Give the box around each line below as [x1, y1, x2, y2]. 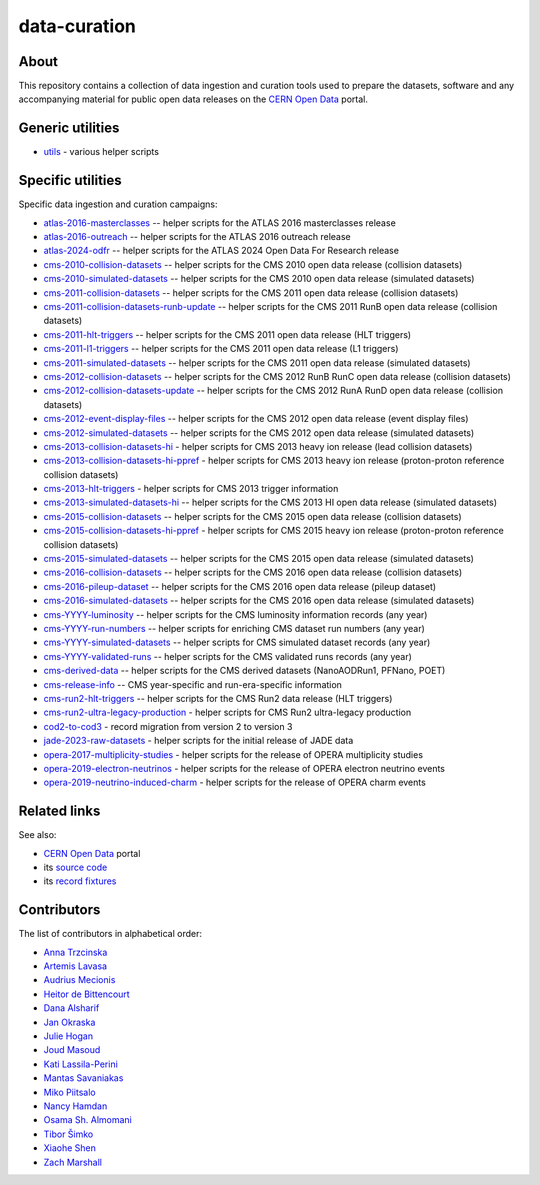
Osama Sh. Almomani [43, 1114, 132, 1126]
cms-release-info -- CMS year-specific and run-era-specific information [43, 678, 342, 690]
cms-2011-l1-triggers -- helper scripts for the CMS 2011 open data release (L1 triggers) [43, 343, 399, 355]
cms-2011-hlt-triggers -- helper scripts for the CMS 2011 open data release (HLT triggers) [43, 328, 412, 340]
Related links [18, 803, 101, 820]
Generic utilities [18, 120, 120, 137]
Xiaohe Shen [43, 1142, 97, 1154]
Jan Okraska [43, 1016, 96, 1028]
